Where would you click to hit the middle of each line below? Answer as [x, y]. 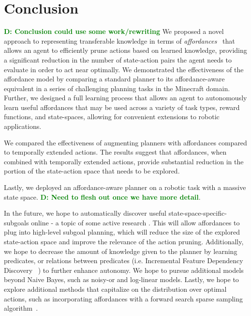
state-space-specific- [198, 213]
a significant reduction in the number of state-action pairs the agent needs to [118, 59]
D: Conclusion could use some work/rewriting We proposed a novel [114, 31]
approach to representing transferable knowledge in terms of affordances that [119, 40]
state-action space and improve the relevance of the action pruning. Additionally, [124, 241]
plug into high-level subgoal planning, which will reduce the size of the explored [122, 232]
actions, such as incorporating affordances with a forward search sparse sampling [123, 298]
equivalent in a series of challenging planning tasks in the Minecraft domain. [117, 88]
